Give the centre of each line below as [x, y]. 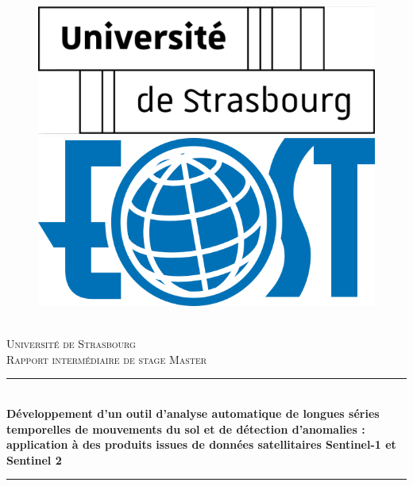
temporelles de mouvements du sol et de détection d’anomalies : [186, 429]
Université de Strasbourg [71, 344]
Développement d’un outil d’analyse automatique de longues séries [193, 413]
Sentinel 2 [34, 459]
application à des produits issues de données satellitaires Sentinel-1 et [201, 444]
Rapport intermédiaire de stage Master [107, 359]
